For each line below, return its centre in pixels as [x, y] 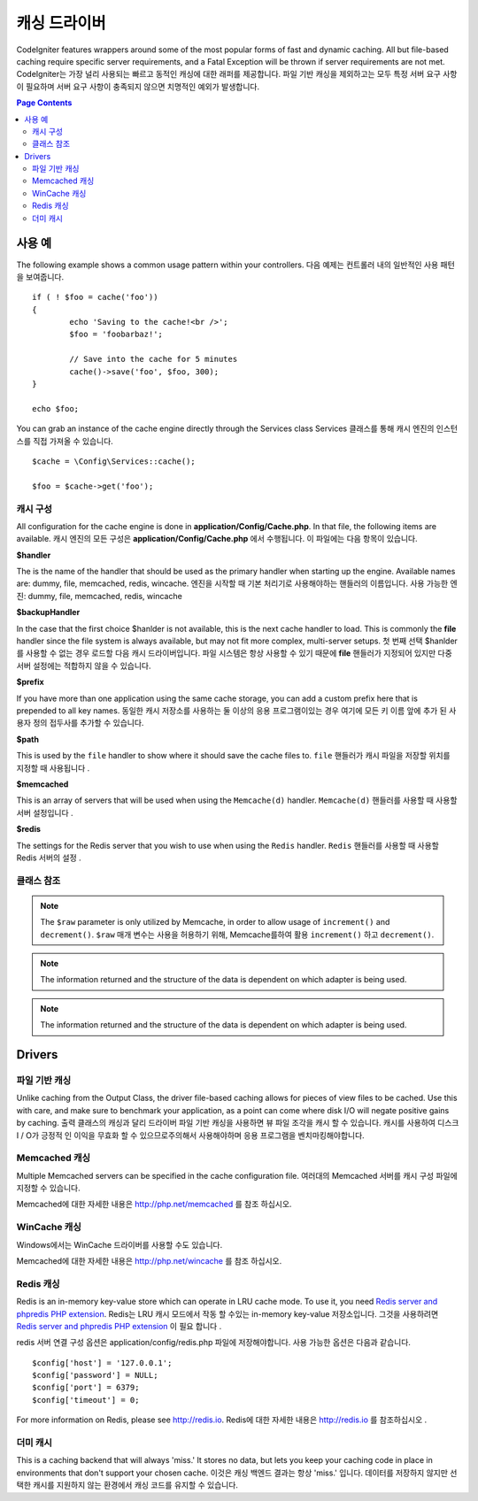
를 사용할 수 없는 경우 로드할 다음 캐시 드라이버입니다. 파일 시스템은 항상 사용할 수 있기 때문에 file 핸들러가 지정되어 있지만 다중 [235, 653]
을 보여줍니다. [40, 277]
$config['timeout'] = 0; [86, 1400]
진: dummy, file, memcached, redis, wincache [100, 596]
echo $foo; [56, 408]
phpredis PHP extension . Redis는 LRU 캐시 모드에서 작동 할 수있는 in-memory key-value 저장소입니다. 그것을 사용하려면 [227, 1313]
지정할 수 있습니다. [48, 1188]
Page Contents [44, 103]
